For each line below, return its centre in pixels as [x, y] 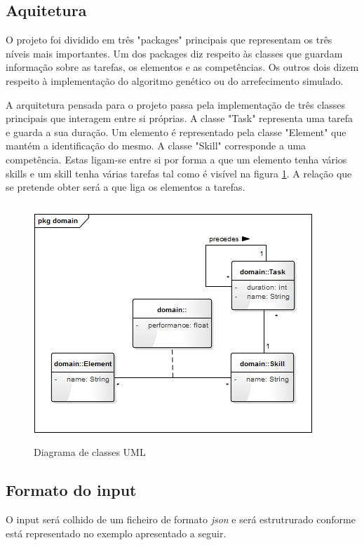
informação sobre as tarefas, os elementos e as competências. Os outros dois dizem [182, 67]
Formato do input [71, 490]
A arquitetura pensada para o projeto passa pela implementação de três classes [176, 104]
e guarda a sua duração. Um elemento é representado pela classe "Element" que [176, 132]
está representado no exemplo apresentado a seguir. [116, 533]
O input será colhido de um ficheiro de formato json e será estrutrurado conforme [181, 519]
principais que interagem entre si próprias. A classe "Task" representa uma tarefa [180, 118]
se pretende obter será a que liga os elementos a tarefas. [126, 187]
